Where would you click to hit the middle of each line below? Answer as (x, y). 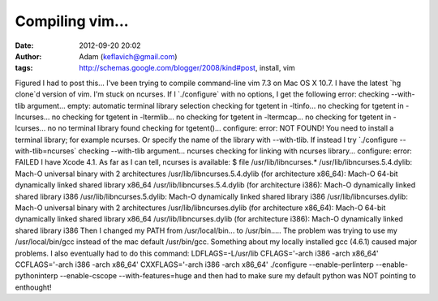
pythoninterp (36, 276)
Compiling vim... (72, 21)
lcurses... (30, 128)
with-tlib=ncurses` (46, 151)
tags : (24, 68)
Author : (28, 56)
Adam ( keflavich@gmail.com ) (128, 56)
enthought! (33, 287)
